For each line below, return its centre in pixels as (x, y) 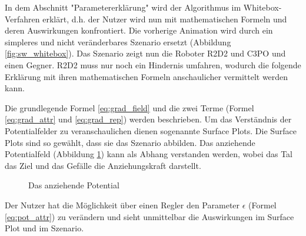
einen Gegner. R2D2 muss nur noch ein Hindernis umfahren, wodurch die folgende (153, 64)
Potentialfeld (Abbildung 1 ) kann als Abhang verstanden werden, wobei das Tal (149, 154)
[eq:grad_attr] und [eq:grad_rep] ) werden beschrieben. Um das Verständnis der (148, 119)
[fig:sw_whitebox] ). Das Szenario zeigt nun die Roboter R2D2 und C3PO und (145, 53)
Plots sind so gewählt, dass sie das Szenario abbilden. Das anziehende (130, 142)
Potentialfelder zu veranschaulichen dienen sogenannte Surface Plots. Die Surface (151, 130)
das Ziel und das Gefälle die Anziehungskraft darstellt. (103, 165)
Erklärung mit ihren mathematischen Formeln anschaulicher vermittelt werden (147, 76)
